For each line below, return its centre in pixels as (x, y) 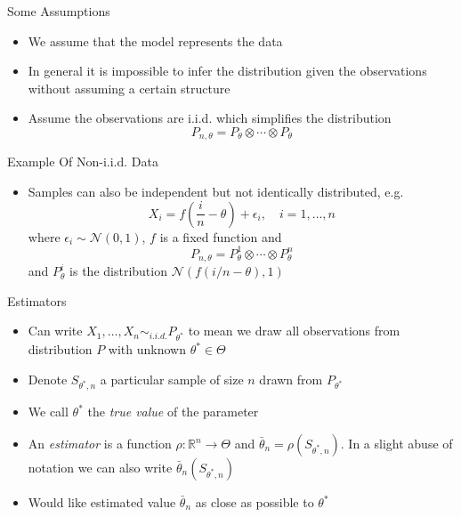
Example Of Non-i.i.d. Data (83, 162)
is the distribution (118, 271)
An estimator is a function (100, 444)
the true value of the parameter (173, 412)
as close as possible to (255, 502)
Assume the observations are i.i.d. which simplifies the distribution (210, 118)
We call (48, 412)
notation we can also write (100, 468)
